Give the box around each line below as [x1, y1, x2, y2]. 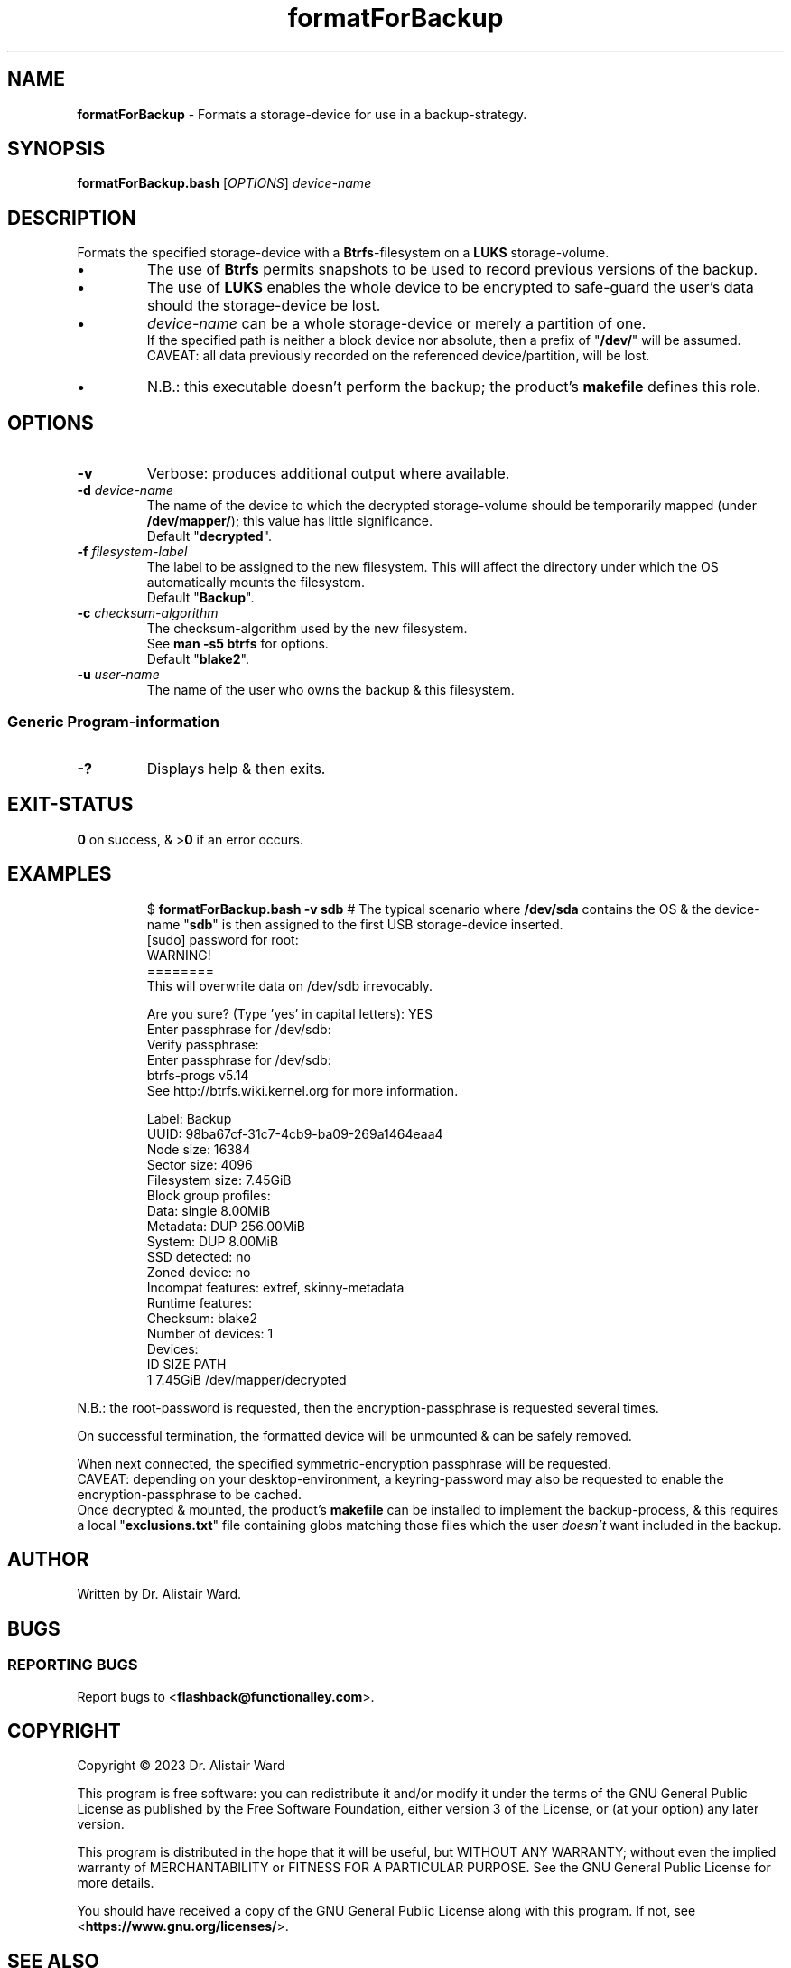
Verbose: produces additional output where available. [146, 464, 510, 483]
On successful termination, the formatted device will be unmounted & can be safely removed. [77, 1427, 632, 1443]
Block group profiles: [146, 1187, 271, 1203]
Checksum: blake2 [146, 1310, 257, 1326]
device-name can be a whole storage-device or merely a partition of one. [147, 314, 647, 333]
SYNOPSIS [7, 137, 106, 161]
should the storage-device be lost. [147, 296, 381, 315]
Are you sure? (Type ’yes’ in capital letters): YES [146, 1005, 433, 1021]
